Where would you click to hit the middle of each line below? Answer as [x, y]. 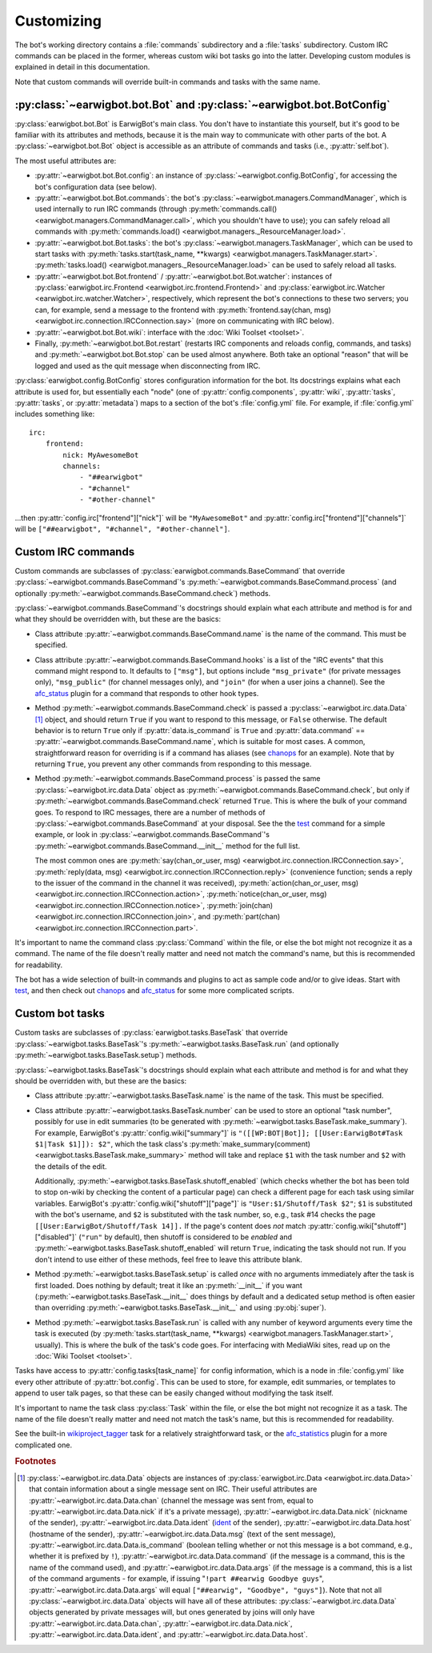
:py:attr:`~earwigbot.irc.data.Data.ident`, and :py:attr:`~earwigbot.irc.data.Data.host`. [168, 1635]
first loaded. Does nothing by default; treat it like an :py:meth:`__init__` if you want [169, 1285]
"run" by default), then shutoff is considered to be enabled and [186, 1237]
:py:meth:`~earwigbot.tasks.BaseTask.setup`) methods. [106, 1055]
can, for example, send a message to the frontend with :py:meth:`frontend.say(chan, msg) [183, 310]
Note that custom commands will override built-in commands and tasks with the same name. [168, 82]
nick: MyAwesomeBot [101, 455]
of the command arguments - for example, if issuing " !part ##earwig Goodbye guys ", [176, 1579]
